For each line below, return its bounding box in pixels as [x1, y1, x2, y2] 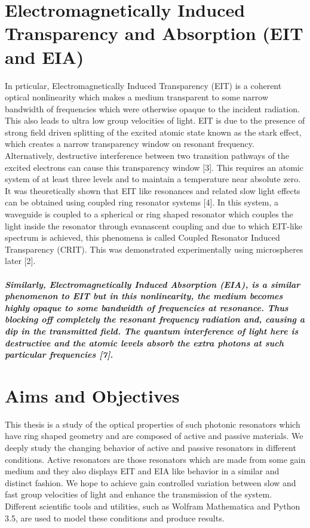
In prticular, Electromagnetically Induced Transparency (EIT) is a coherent [5, 79, 282, 91]
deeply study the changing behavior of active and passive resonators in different [5, 441, 296, 454]
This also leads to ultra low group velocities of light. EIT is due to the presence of [5, 114, 305, 127]
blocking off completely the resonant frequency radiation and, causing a [5, 313, 305, 326]
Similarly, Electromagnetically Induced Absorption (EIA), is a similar [5, 278, 300, 290]
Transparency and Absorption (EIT [5, 21, 303, 45]
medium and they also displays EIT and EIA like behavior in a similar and [5, 465, 280, 477]
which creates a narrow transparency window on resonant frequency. [5, 137, 254, 150]
